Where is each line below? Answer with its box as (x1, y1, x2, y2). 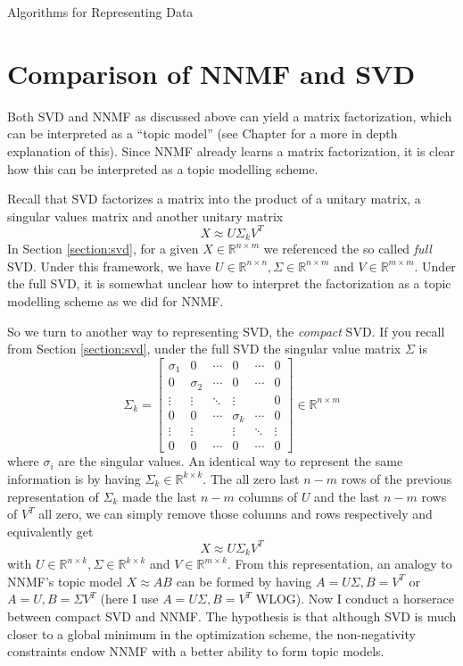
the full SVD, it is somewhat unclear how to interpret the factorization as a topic (7, 274, 451, 293)
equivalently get (7, 521, 94, 540)
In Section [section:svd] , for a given (7, 239, 199, 258)
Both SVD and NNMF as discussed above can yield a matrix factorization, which (7, 106, 452, 125)
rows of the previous (341, 469, 452, 487)
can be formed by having (176, 571, 312, 590)
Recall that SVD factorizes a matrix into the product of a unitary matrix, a (7, 189, 421, 208)
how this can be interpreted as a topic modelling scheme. (7, 159, 318, 178)
